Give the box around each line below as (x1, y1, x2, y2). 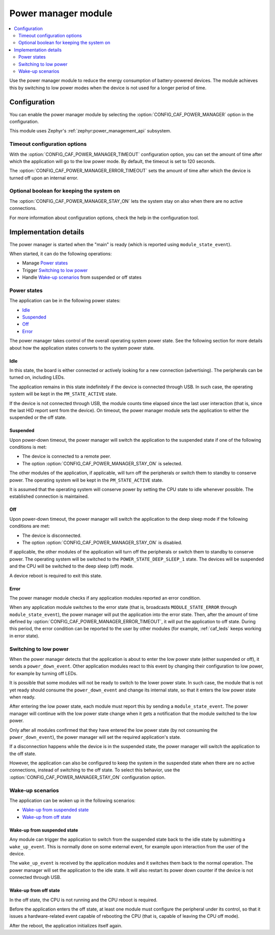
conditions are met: (9, 523, 50, 529)
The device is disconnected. (22, 532, 81, 539)
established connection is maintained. (9, 493, 89, 499)
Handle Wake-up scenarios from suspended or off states (22, 274, 142, 280)
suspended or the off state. (9, 414, 67, 420)
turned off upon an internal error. (9, 175, 78, 181)
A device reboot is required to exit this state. (9, 572, 102, 578)
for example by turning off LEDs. (9, 670, 77, 676)
